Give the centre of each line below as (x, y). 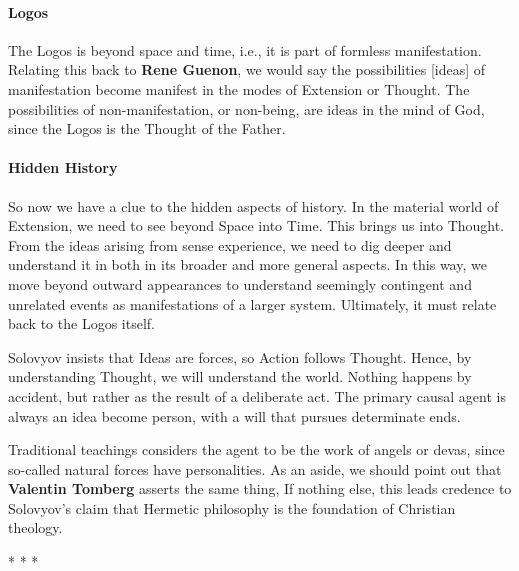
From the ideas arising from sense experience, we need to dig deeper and (230, 244)
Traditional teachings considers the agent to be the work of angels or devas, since (256, 449)
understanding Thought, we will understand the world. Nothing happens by (240, 376)
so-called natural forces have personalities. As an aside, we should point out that (255, 468)
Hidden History (63, 167)
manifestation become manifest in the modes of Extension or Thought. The (239, 88)
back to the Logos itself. (81, 323)
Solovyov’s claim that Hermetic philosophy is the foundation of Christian (232, 507)
